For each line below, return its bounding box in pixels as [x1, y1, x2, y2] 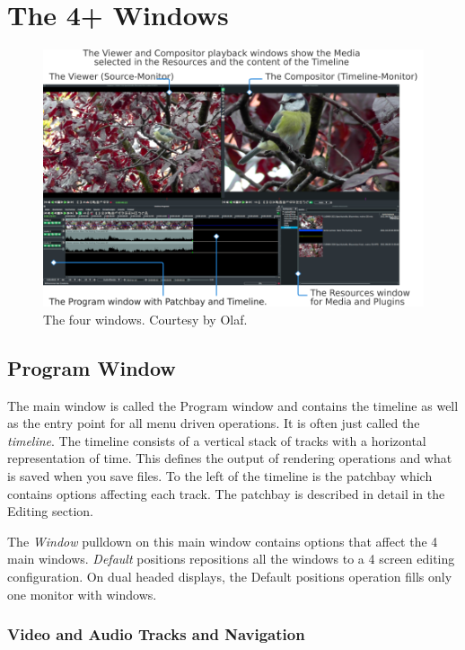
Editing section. [7, 502, 93, 521]
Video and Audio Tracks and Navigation [7, 623, 305, 646]
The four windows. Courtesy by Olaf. [43, 309, 248, 328]
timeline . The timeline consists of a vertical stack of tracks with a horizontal [7, 431, 426, 450]
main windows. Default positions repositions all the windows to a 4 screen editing [7, 549, 455, 568]
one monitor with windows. [7, 584, 157, 603]
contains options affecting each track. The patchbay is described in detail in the [7, 484, 445, 503]
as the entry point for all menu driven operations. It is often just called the [7, 414, 420, 432]
